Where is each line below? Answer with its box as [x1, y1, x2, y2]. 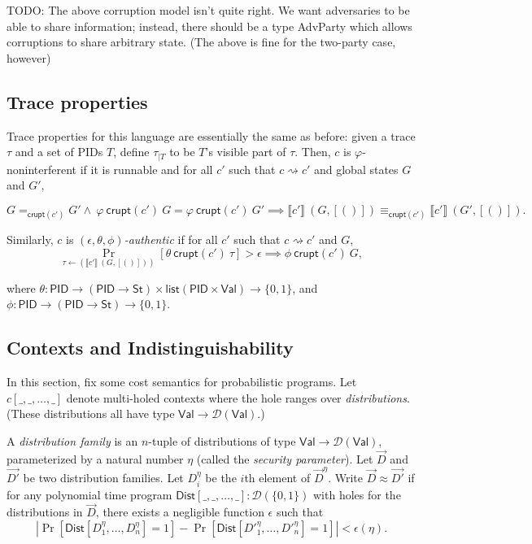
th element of [244, 469, 311, 486]
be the [205, 469, 237, 486]
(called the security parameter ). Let [196, 450, 373, 467]
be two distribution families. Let [23, 469, 184, 486]
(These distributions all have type [7, 405, 175, 422]
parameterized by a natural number [7, 450, 184, 467]
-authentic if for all [124, 231, 218, 247]
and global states [313, 160, 399, 177]
